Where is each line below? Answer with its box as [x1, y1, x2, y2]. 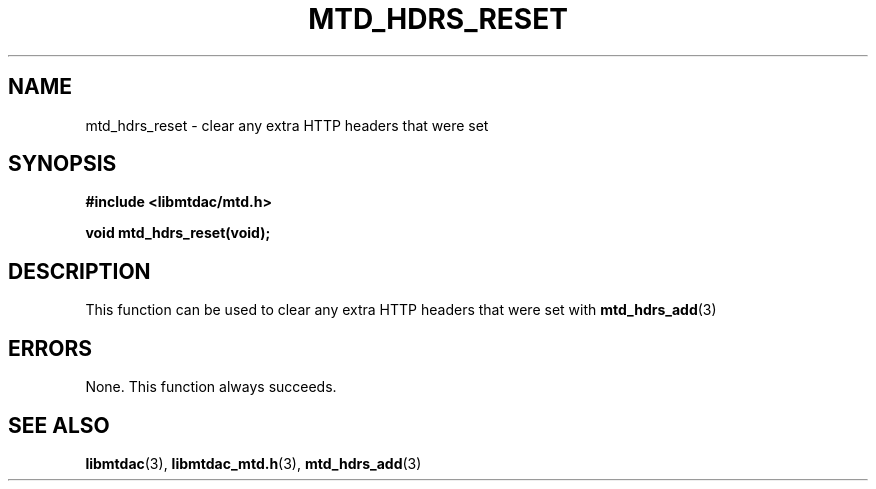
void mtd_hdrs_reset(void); [85, 224, 271, 242]
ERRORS [8, 335, 93, 361]
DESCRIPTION [8, 258, 151, 284]
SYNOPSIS [8, 151, 117, 177]
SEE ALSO [8, 412, 110, 438]
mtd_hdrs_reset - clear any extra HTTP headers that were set [85, 116, 489, 134]
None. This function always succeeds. [85, 378, 337, 396]
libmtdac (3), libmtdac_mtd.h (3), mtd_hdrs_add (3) [85, 454, 422, 472]
